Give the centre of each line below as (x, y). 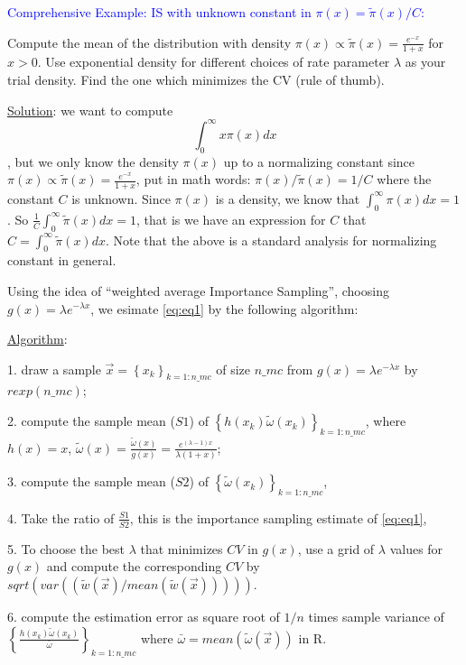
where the (404, 179)
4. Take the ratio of (61, 517)
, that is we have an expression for (231, 219)
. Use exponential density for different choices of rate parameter (214, 62)
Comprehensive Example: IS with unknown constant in (159, 12)
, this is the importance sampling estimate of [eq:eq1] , (278, 517)
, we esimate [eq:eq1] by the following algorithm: (224, 308)
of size (233, 369)
